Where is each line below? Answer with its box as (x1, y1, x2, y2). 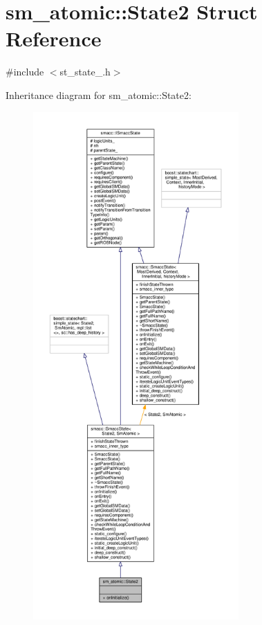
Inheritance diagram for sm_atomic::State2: (6, 87, 191, 102)
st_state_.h (59, 64, 111, 79)
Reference (6, 24, 102, 53)
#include (6, 64, 44, 79)
